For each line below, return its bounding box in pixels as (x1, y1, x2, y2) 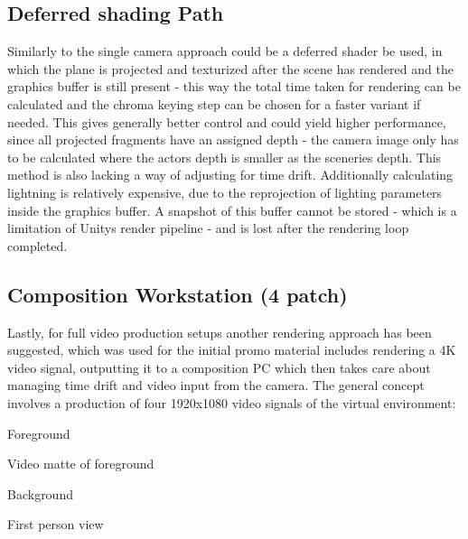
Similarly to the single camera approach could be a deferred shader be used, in (7, 42, 443, 60)
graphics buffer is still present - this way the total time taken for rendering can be (7, 77, 461, 96)
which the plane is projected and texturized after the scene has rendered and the (7, 59, 454, 78)
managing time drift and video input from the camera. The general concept (7, 376, 425, 395)
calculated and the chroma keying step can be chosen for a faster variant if (7, 94, 421, 113)
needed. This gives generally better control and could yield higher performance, (7, 112, 446, 131)
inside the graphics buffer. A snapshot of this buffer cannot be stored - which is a (7, 200, 457, 219)
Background (7, 484, 73, 503)
